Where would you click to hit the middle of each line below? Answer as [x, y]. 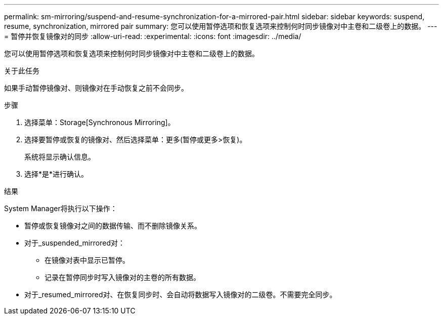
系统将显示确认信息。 [60, 157]
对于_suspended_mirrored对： [75, 243]
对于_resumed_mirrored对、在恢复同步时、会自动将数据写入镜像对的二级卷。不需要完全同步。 [181, 294]
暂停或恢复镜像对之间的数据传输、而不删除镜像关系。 [113, 226]
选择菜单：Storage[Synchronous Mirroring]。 [100, 122]
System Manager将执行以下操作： [61, 208]
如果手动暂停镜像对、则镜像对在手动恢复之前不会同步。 [96, 88]
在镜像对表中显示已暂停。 [87, 260]
